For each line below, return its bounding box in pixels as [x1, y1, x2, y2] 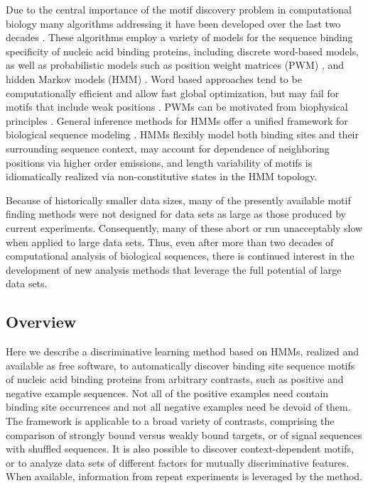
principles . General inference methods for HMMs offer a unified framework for [6, 113, 348, 128]
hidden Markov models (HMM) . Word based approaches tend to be [6, 71, 302, 86]
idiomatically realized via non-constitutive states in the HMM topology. [6, 169, 318, 184]
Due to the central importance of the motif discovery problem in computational [6, 2, 352, 16]
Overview [6, 311, 77, 333]
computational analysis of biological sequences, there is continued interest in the [6, 248, 355, 263]
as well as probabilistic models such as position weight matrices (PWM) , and [6, 57, 345, 72]
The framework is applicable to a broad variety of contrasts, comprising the [6, 414, 335, 428]
